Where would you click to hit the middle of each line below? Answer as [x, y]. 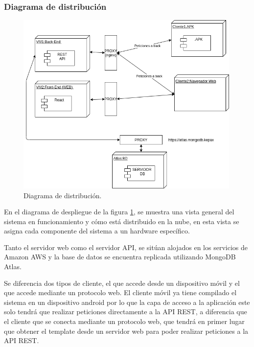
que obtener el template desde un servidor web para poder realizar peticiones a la [126, 331]
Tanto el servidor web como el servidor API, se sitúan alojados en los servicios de [126, 247]
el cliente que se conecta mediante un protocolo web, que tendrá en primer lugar [124, 321]
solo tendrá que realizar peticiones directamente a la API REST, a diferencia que [126, 312]
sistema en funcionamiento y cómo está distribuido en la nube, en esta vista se [122, 221]
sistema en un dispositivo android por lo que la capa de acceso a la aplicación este [127, 302]
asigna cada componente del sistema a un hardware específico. [97, 231]
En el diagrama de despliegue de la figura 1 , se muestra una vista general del [119, 212]
